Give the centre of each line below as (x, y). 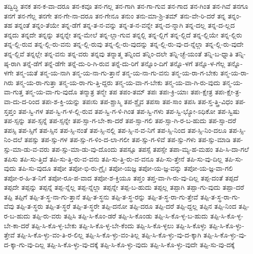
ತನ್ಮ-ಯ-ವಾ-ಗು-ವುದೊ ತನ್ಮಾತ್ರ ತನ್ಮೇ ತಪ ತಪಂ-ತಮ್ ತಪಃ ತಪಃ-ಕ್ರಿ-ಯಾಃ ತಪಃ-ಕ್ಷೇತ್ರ (119, 92)
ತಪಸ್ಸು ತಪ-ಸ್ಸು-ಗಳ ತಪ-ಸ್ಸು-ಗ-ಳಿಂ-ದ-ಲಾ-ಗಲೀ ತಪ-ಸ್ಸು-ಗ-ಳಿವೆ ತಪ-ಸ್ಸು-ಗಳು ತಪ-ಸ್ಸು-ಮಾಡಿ (127, 139)
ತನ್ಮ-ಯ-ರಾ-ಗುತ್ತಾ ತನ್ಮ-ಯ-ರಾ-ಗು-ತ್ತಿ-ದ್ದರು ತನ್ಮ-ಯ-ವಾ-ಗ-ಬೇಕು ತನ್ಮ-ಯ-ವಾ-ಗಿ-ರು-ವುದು (118, 82)
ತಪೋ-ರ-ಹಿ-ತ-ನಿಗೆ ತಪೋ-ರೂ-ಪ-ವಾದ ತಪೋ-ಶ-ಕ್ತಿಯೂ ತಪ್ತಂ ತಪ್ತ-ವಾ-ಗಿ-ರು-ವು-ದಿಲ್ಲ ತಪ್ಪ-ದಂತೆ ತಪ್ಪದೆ (121, 177)
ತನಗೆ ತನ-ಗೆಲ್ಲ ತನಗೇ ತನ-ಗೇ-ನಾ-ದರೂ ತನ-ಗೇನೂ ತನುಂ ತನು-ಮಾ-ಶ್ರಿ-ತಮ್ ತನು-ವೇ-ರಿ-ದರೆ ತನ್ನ (115, 15)
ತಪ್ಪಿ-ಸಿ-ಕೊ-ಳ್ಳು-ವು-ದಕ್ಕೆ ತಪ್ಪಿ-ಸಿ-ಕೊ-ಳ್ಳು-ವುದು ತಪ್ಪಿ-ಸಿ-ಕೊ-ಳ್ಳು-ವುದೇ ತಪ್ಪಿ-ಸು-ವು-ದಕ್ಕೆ (141, 244)
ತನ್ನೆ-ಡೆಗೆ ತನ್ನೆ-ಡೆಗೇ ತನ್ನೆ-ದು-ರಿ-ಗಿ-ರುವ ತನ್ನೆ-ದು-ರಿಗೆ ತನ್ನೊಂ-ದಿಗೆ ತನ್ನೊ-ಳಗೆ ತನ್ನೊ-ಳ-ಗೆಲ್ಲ (124, 63)
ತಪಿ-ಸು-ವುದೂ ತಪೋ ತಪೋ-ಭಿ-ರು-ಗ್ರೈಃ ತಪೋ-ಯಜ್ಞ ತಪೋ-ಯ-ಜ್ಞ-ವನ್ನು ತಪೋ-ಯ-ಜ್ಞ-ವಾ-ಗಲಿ (126, 168)
